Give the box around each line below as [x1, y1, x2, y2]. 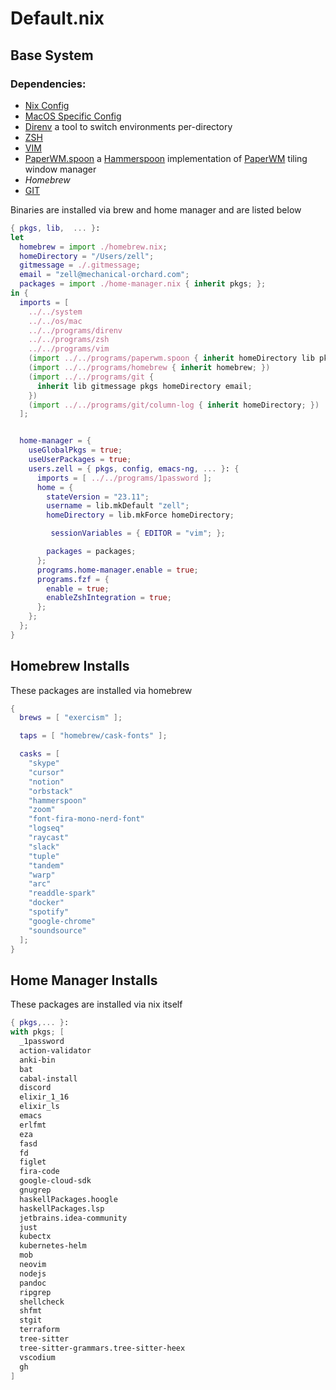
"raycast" [28, 833, 70, 843]
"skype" [28, 758, 60, 769]
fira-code [19, 1167, 60, 1177]
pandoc [19, 1278, 47, 1288]
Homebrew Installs [10, 658, 130, 675]
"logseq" [28, 823, 65, 834]
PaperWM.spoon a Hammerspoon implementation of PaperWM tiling [24, 152, 308, 164]
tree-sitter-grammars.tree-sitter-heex [19, 1343, 186, 1353]
